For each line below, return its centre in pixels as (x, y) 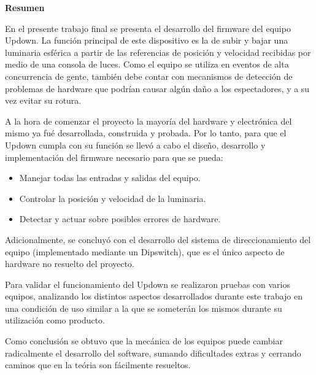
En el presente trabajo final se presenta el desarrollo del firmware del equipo (148, 28)
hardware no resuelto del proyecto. (70, 264)
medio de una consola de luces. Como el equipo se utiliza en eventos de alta (147, 64)
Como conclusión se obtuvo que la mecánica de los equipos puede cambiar (144, 341)
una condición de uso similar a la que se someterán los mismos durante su (144, 308)
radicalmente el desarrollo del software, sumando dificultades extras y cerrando (153, 353)
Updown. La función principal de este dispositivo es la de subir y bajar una (147, 40)
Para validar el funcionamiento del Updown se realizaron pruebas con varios (148, 284)
